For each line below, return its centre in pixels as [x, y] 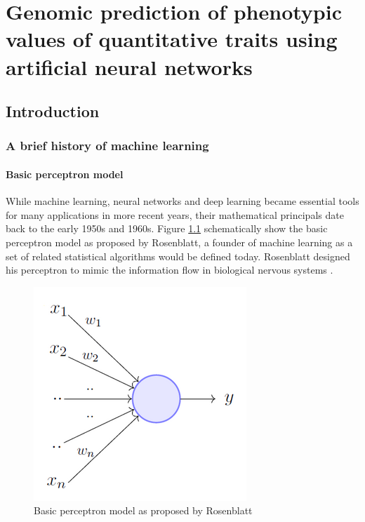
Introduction [53, 111]
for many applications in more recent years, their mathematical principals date [175, 214]
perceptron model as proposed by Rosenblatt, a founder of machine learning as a [179, 242]
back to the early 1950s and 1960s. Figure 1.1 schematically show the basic [167, 228]
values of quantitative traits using [172, 39]
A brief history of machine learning [107, 146]
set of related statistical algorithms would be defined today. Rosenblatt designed [178, 256]
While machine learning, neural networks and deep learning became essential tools [182, 201]
